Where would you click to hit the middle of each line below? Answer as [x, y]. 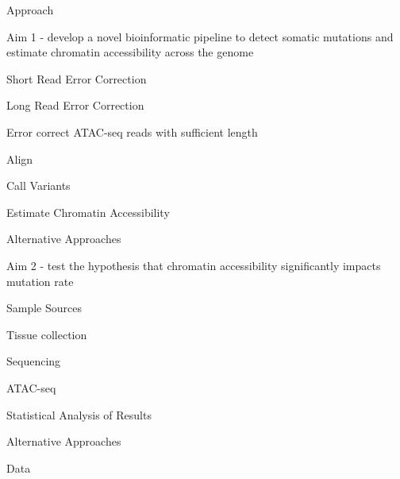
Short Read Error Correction [77, 78]
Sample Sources [44, 308]
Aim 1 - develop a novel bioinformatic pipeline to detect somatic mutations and [200, 36]
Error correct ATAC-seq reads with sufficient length [132, 131]
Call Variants [38, 185]
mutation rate [40, 281]
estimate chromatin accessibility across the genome [130, 52]
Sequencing [34, 361]
